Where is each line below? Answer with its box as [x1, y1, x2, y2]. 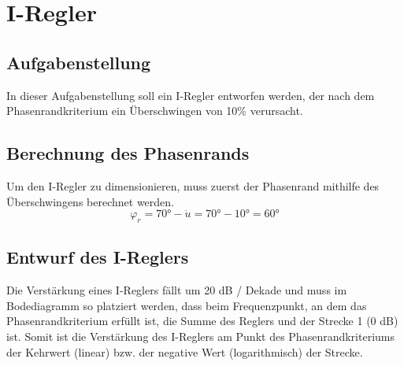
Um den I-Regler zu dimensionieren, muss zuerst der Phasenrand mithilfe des [6, 177, 380, 194]
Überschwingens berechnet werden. [6, 193, 174, 209]
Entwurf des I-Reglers [6, 245, 189, 269]
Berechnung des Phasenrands [6, 141, 250, 165]
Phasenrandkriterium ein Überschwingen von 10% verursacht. [6, 102, 303, 119]
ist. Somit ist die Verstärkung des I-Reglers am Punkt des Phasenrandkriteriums [6, 327, 395, 344]
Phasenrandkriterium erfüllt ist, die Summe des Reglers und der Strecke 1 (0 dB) [6, 312, 398, 329]
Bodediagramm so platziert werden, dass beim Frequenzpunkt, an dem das [6, 297, 367, 313]
